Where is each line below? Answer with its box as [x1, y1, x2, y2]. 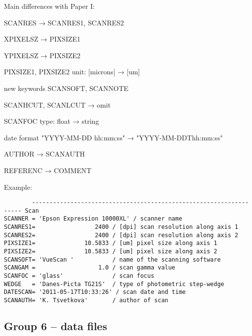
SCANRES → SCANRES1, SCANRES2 [4, 17, 124, 27]
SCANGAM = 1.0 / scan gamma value [4, 264, 175, 271]
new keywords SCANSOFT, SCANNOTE [4, 83, 128, 93]
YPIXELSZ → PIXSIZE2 [4, 50, 81, 60]
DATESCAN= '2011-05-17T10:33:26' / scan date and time [4, 289, 186, 296]
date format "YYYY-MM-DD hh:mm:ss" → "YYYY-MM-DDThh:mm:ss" [4, 132, 223, 142]
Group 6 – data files [4, 318, 107, 334]
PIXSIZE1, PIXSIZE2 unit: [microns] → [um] [4, 67, 140, 77]
